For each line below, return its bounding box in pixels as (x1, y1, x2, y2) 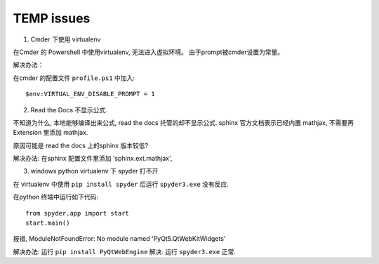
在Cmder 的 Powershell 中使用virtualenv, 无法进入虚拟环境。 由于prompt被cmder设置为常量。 (13, 48, 284, 56)
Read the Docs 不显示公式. (30, 105, 108, 114)
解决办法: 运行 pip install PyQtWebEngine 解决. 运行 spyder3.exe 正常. (13, 247, 237, 256)
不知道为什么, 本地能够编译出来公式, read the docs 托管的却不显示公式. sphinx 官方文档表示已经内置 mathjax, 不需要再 (13, 118, 354, 126)
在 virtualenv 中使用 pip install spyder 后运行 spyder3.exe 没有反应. (13, 180, 230, 188)
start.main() (25, 219, 70, 227)
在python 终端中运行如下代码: (13, 193, 98, 202)
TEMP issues (13, 11, 91, 26)
